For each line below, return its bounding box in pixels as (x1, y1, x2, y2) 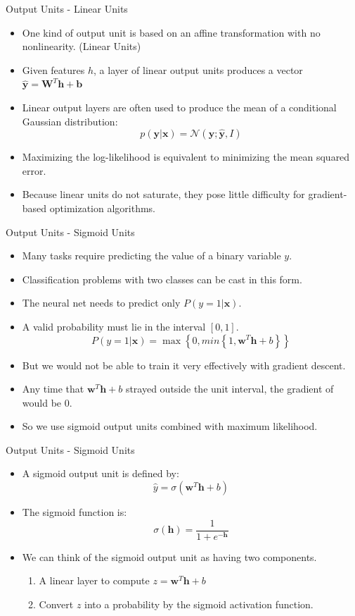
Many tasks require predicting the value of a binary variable (22, 248, 281, 263)
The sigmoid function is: (22, 505, 127, 519)
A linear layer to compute (39, 573, 150, 588)
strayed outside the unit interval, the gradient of (125, 381, 334, 396)
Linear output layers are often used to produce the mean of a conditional (22, 99, 337, 114)
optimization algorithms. (49, 200, 156, 215)
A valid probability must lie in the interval (22, 319, 206, 333)
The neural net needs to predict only (22, 295, 181, 310)
